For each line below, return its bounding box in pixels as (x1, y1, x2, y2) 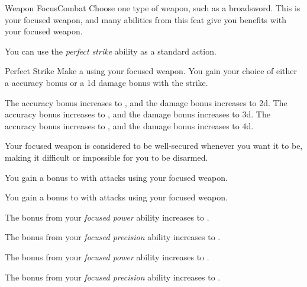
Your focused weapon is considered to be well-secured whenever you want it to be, (5, 139, 303, 152)
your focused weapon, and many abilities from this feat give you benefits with (5, 13, 287, 25)
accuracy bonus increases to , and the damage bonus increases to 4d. (5, 119, 254, 132)
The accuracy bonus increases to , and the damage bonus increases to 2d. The (5, 96, 287, 109)
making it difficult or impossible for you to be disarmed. (5, 151, 208, 163)
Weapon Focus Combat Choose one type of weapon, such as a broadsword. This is (5, 2, 300, 14)
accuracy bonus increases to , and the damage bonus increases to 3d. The (5, 108, 270, 120)
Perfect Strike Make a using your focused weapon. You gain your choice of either (5, 65, 298, 77)
